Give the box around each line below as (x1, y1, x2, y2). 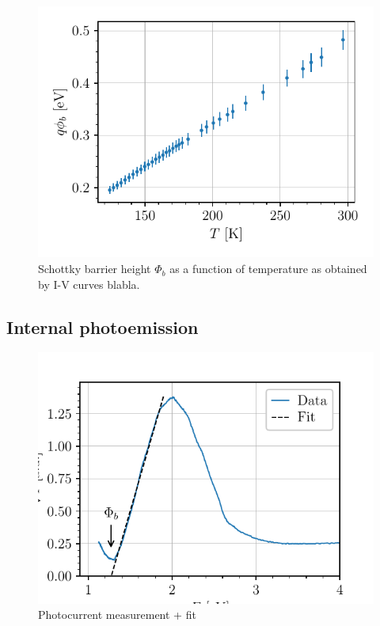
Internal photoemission (6, 314, 199, 339)
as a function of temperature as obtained (169, 260, 367, 277)
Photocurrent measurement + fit (38, 606, 196, 623)
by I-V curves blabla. (38, 275, 140, 292)
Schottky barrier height (38, 260, 151, 277)
